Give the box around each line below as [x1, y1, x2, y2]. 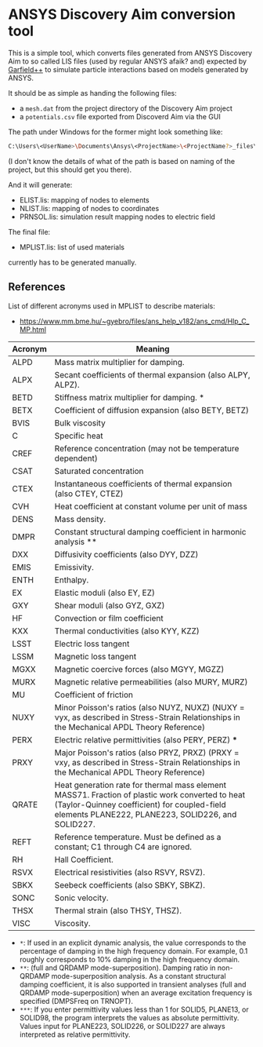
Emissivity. [54, 561, 94, 572]
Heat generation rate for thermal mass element [54, 779, 227, 790]
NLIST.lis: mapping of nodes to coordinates [19, 203, 160, 213]
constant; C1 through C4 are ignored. [54, 841, 193, 852]
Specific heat [54, 430, 103, 441]
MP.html [19, 324, 47, 334]
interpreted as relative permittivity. [19, 1030, 131, 1039]
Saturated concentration [54, 465, 144, 476]
